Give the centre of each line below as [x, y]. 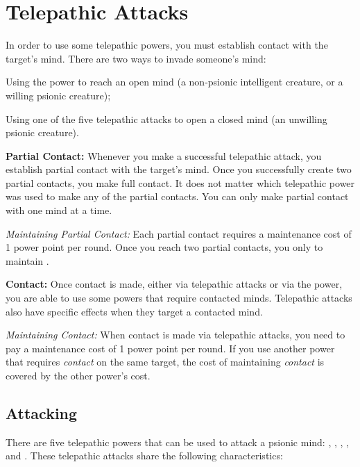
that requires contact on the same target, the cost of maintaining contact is [165, 362]
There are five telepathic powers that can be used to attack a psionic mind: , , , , [177, 442]
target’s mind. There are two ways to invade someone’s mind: [136, 58]
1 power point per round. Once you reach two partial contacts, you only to [164, 247]
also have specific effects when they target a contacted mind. [134, 311]
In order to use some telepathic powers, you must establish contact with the [167, 45]
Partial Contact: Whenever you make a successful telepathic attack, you [164, 155]
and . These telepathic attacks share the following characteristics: [144, 456]
